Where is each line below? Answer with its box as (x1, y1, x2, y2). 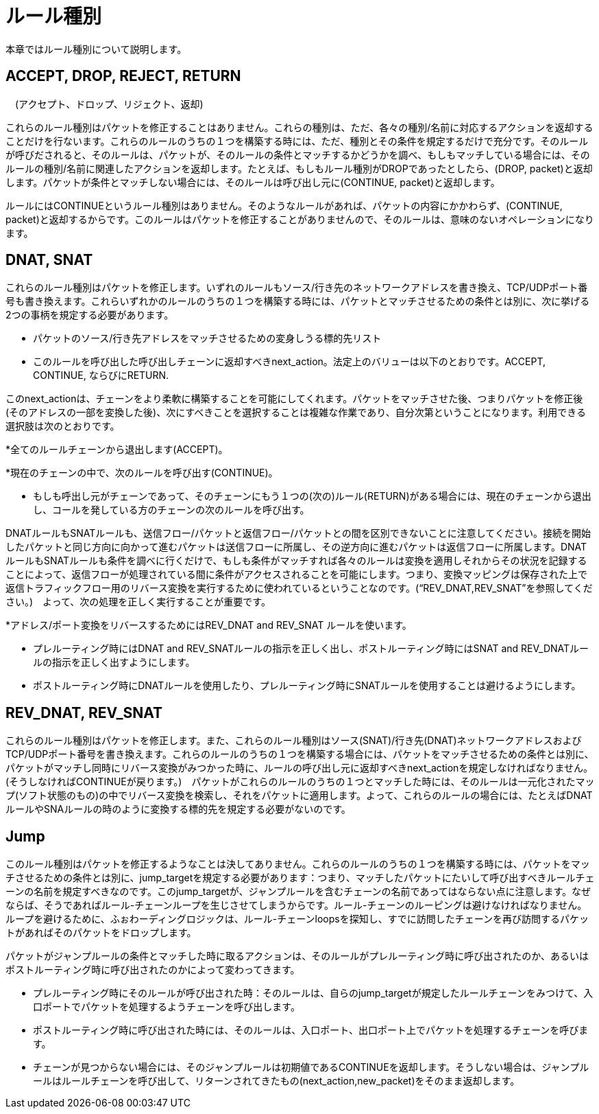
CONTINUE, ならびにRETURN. (33, 369, 169, 382)
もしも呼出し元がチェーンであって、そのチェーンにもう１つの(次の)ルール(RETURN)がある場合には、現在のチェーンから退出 (33, 490, 591, 502)
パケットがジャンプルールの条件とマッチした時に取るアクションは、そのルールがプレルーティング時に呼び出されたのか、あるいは (5, 950, 589, 962)
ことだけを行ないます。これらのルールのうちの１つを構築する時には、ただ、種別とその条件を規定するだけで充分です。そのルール (5, 135, 589, 147)
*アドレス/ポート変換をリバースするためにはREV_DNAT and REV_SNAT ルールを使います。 (5, 619, 412, 631)
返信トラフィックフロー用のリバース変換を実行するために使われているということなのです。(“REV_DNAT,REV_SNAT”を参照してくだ (5, 582, 593, 594)
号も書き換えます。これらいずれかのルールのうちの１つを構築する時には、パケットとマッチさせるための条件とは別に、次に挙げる (5, 295, 590, 307)
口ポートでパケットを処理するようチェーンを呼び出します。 (33, 1001, 300, 1013)
